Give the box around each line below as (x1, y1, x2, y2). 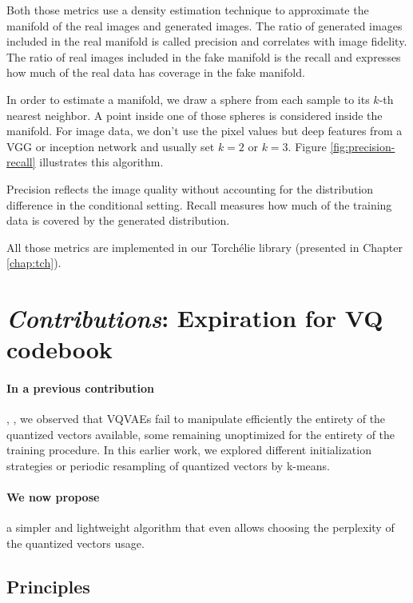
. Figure (288, 138, 327, 154)
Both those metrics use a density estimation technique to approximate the (6, 2, 369, 18)
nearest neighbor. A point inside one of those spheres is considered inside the (6, 106, 383, 123)
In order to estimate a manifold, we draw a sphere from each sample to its (6, 90, 370, 107)
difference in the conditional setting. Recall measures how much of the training (6, 196, 392, 213)
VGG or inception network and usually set (6, 138, 215, 154)
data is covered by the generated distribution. (6, 212, 230, 229)
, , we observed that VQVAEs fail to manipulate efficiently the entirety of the (6, 410, 386, 427)
